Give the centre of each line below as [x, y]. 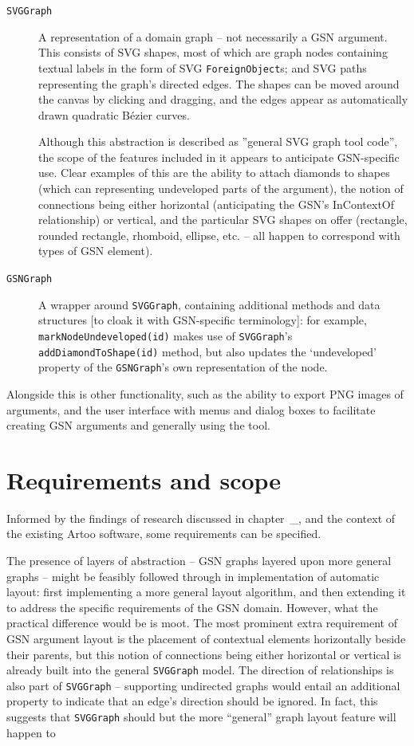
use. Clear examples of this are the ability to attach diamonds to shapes [214, 173]
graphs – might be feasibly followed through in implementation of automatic [193, 576]
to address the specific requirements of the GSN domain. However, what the [192, 607]
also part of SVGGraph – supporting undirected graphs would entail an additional [203, 685]
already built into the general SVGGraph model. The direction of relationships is [200, 670]
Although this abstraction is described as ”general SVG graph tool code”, [218, 141]
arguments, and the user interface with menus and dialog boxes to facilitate [191, 409]
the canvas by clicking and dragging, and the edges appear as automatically [223, 99]
